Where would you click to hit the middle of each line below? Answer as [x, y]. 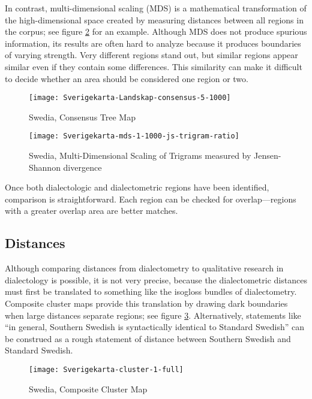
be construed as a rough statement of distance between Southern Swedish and [148, 338]
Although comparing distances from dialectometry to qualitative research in [144, 268]
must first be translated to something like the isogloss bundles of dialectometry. [151, 291]
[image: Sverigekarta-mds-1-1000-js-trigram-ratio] [134, 136]
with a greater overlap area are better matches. [91, 211]
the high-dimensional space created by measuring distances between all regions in [154, 19]
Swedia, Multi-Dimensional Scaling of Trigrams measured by [140, 155]
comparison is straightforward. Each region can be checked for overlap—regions [151, 199]
